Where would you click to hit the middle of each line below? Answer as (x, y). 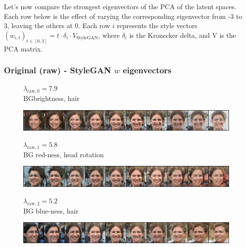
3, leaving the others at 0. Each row (57, 25)
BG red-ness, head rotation (64, 154)
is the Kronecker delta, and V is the (182, 35)
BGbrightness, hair (51, 98)
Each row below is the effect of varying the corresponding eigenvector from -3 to (123, 16)
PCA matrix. (23, 48)
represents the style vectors (157, 25)
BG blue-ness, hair (51, 210)
